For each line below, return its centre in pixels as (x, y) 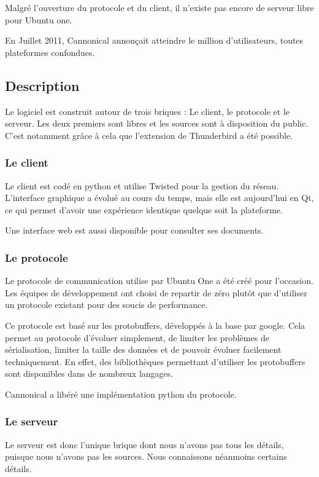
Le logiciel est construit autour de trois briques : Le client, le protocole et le (148, 111)
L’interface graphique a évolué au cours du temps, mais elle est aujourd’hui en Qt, (159, 198)
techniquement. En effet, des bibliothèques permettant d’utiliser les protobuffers (155, 361)
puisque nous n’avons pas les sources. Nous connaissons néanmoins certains (146, 456)
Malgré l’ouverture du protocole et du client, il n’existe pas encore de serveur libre (159, 7)
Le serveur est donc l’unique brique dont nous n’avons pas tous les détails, (144, 444)
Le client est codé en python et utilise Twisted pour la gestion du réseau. (142, 185)
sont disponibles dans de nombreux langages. (89, 373)
